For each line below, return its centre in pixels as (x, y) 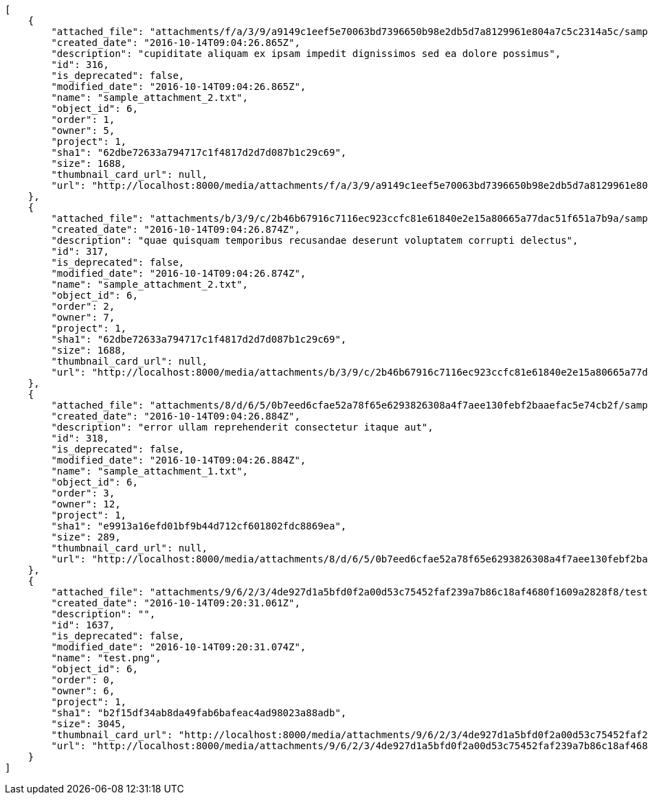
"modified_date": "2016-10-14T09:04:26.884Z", (179, 460)
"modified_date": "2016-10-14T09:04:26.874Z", (179, 273)
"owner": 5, (83, 130)
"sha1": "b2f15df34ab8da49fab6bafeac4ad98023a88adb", (199, 713)
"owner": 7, (83, 317)
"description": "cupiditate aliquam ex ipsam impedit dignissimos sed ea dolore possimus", (306, 54)
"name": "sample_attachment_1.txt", (150, 471)
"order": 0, (83, 680)
